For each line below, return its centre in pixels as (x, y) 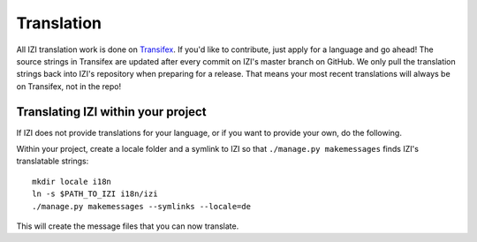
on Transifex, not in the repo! (69, 86)
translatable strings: (53, 161)
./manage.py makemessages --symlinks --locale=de (142, 206)
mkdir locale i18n (72, 181)
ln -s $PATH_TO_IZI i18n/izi (95, 194)
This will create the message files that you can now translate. (128, 226)
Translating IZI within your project (111, 112)
